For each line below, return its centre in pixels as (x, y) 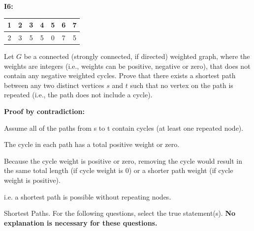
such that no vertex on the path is (182, 85)
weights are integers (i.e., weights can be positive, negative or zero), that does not (127, 66)
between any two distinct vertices (54, 85)
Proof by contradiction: (44, 111)
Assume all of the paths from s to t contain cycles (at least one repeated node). (124, 128)
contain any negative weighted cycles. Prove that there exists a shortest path (120, 75)
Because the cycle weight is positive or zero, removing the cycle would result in (123, 160)
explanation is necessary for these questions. (81, 222)
